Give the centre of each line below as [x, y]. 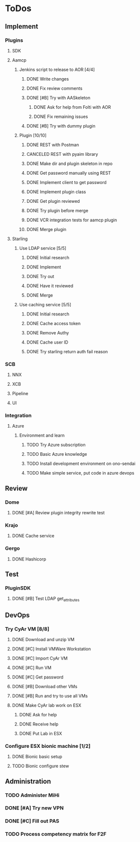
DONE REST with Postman [53, 145]
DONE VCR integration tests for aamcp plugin [72, 220]
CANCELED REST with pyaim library [62, 154]
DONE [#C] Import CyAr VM [40, 658]
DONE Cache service [33, 536]
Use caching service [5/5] [45, 304]
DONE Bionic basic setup [37, 757]
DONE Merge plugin [47, 229]
